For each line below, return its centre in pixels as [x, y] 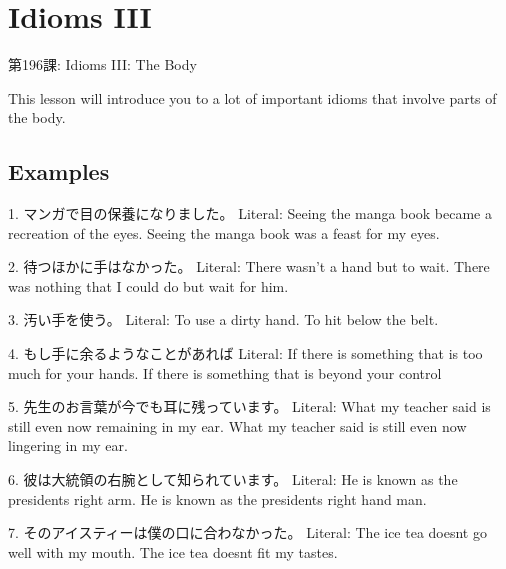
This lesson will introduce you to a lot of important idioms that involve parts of [252, 97]
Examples [59, 171]
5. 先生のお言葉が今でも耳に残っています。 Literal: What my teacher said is [249, 406]
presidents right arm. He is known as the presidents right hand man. [217, 498]
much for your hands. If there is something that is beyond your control [225, 372]
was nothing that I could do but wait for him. [148, 285]
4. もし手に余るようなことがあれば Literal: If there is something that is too [245, 353]
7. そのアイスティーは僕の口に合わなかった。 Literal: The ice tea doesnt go [247, 532]
